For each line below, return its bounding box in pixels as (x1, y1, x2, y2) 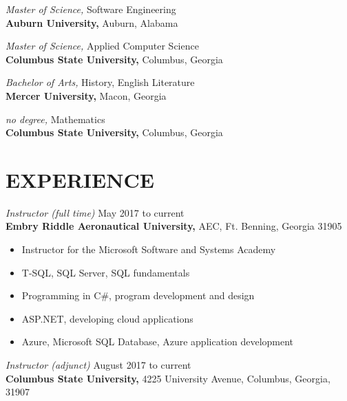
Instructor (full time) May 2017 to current (6, 205, 185, 219)
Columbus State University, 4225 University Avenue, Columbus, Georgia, (6, 371, 330, 385)
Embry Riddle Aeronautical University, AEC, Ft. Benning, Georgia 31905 (6, 219, 342, 233)
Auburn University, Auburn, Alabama (6, 15, 178, 30)
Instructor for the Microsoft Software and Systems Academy (21, 242, 276, 257)
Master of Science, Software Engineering (6, 2, 176, 16)
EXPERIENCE (6, 165, 154, 193)
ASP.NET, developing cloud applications (21, 311, 193, 325)
